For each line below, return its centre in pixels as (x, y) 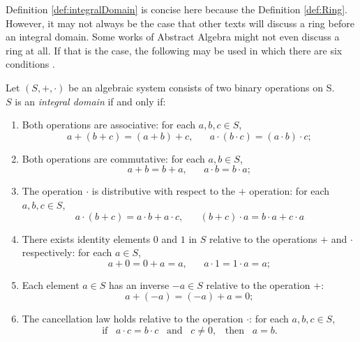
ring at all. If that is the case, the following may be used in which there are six (174, 50)
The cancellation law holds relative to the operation (133, 319)
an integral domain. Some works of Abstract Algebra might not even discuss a (173, 37)
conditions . (30, 64)
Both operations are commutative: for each (113, 158)
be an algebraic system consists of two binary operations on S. (202, 87)
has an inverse (139, 284)
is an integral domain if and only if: (90, 101)
